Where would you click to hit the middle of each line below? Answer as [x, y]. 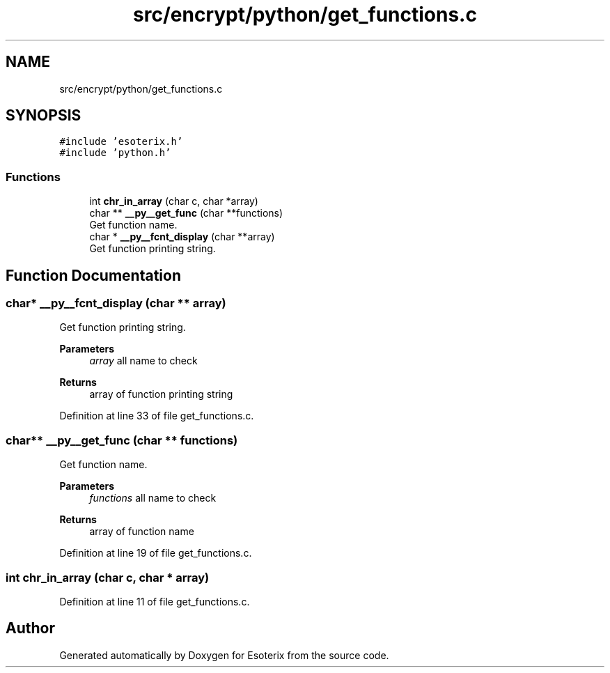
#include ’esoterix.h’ [121, 142]
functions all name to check [153, 498]
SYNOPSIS [44, 116]
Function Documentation [93, 275]
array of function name [142, 532]
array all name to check [143, 361]
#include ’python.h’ [115, 153]
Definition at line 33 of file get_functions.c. [157, 416]
